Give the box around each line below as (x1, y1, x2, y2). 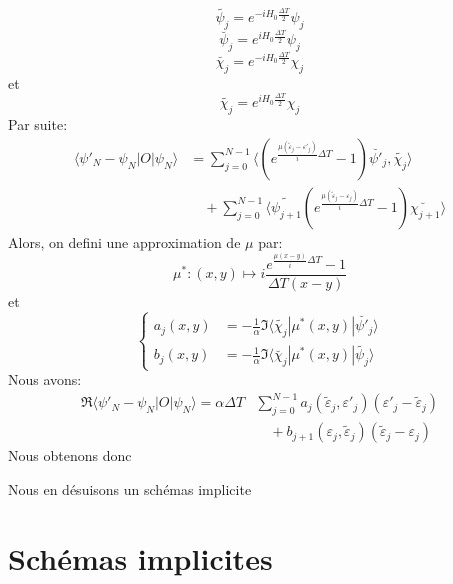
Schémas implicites (8, 537, 273, 578)
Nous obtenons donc (8, 445, 132, 466)
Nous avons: (8, 369, 82, 390)
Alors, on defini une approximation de (8, 231, 241, 252)
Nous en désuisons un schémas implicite (8, 478, 252, 499)
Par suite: (8, 114, 68, 135)
